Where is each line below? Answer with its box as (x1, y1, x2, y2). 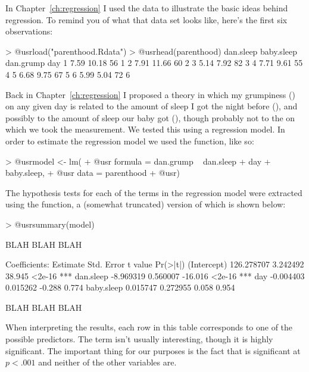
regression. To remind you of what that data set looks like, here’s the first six (5, 13, 288, 26)
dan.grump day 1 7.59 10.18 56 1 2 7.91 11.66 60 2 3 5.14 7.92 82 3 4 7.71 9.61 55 (5, 56, 303, 69)
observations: (5, 25, 53, 37)
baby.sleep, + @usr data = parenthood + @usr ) (5, 166, 180, 179)
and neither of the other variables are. (38, 356, 177, 368)
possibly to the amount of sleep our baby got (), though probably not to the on (5, 111, 295, 124)
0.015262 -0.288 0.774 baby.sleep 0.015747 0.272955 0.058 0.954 (5, 281, 235, 294)
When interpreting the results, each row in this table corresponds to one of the (5, 321, 293, 333)
